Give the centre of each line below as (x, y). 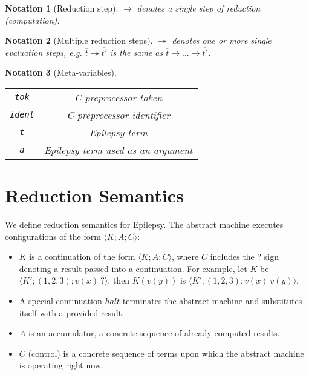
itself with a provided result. (72, 312)
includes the (232, 257)
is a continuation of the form (82, 257)
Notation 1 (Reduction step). (62, 8)
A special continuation (60, 301)
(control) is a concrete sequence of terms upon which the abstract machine (166, 353)
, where (185, 257)
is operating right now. (61, 365)
